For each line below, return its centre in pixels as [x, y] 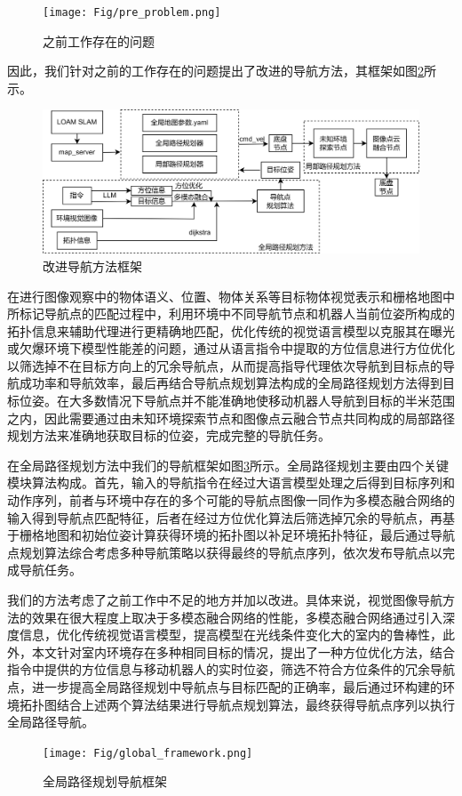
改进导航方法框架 [92, 265]
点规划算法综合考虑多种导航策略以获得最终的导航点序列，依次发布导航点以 [225, 552]
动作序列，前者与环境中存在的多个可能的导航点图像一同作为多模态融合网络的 [231, 500]
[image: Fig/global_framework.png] [148, 753]
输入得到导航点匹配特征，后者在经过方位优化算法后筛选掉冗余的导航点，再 [225, 517]
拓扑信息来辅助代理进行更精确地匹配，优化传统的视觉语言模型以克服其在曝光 [231, 330]
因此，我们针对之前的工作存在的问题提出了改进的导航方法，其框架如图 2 [215, 71]
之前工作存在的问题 [99, 40]
